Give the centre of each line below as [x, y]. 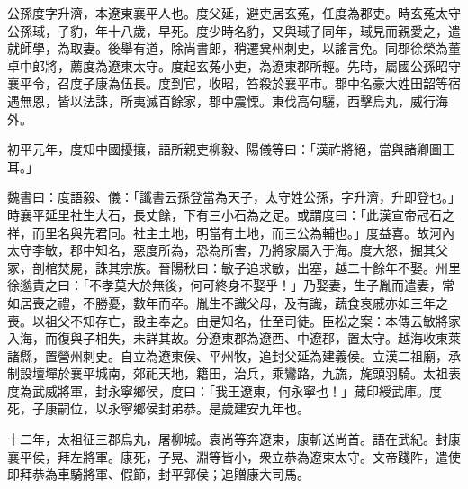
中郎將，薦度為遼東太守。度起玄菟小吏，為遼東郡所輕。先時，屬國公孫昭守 [240, 65]
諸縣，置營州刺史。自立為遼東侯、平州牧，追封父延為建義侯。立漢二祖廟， [228, 355]
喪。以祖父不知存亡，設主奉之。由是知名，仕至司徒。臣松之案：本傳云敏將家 [234, 320]
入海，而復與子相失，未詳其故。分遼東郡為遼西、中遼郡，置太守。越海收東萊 [234, 338]
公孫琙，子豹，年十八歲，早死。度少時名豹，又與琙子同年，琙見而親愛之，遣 [234, 30]
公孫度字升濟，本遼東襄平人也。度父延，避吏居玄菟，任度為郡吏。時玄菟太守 [234, 13]
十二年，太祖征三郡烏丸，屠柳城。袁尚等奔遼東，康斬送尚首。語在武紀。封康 [234, 439]
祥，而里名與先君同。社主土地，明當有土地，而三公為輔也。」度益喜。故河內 [231, 232]
